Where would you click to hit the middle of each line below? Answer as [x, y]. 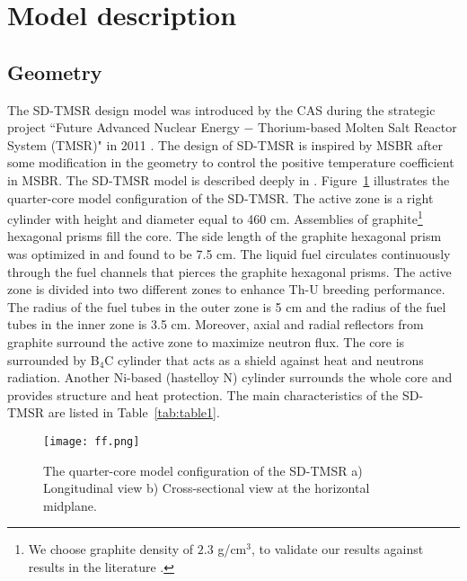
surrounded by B [53, 359]
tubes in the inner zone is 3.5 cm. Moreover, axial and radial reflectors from [216, 324]
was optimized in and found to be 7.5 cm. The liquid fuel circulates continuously [229, 253]
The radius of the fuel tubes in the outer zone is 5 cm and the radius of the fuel [227, 306]
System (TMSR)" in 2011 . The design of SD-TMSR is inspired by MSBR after [225, 144]
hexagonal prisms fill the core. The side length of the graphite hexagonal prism [225, 236]
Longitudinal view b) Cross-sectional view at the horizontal [207, 488]
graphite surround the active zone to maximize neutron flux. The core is [206, 341]
